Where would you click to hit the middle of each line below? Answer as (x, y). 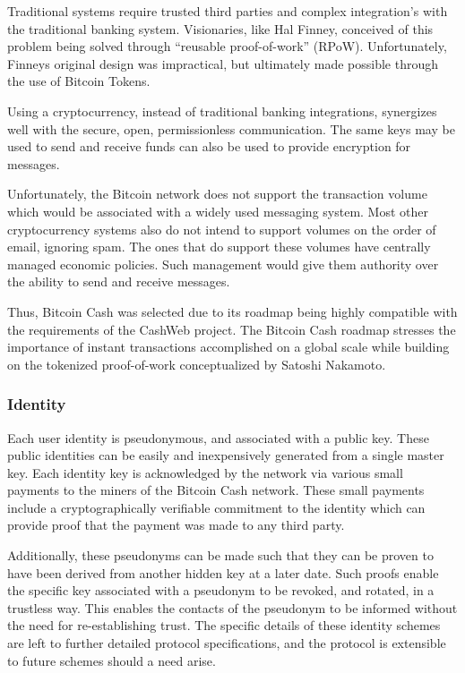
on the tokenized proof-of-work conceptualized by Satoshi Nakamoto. (197, 364)
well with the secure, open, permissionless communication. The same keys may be (231, 128)
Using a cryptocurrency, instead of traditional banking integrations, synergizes (222, 111)
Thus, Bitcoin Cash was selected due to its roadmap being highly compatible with (232, 311)
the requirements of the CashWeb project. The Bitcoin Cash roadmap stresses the (232, 329)
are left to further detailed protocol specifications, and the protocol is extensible (227, 643)
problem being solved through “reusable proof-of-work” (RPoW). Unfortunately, (227, 46)
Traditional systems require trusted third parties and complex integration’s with (228, 11)
